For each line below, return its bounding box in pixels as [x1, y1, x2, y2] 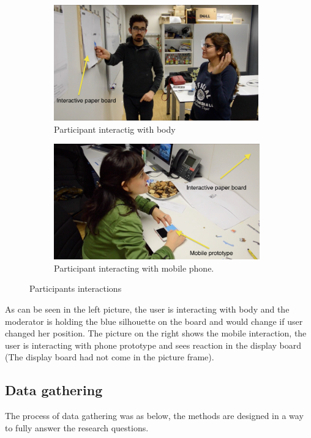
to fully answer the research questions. [5, 421, 149, 434]
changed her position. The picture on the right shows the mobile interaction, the [5, 327, 307, 340]
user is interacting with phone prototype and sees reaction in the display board [5, 338, 301, 351]
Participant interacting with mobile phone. [54, 261, 214, 274]
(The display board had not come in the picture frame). [5, 351, 214, 363]
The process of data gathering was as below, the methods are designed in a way [5, 409, 304, 422]
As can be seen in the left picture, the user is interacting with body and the [5, 302, 290, 315]
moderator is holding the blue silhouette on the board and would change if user [5, 314, 303, 327]
